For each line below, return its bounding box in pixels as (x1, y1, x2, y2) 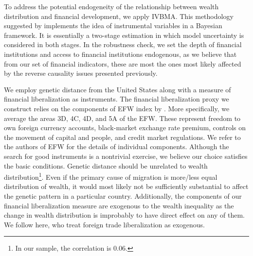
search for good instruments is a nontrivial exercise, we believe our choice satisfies (4, 151, 248, 161)
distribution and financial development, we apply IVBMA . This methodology (4, 11, 234, 21)
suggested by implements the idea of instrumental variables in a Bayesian (4, 20, 222, 31)
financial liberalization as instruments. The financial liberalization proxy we (4, 94, 229, 104)
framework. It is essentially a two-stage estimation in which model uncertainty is (4, 30, 244, 40)
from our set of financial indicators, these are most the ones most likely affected (4, 58, 241, 68)
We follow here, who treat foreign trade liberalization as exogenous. (4, 219, 205, 229)
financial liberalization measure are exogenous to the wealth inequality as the (4, 200, 234, 210)
